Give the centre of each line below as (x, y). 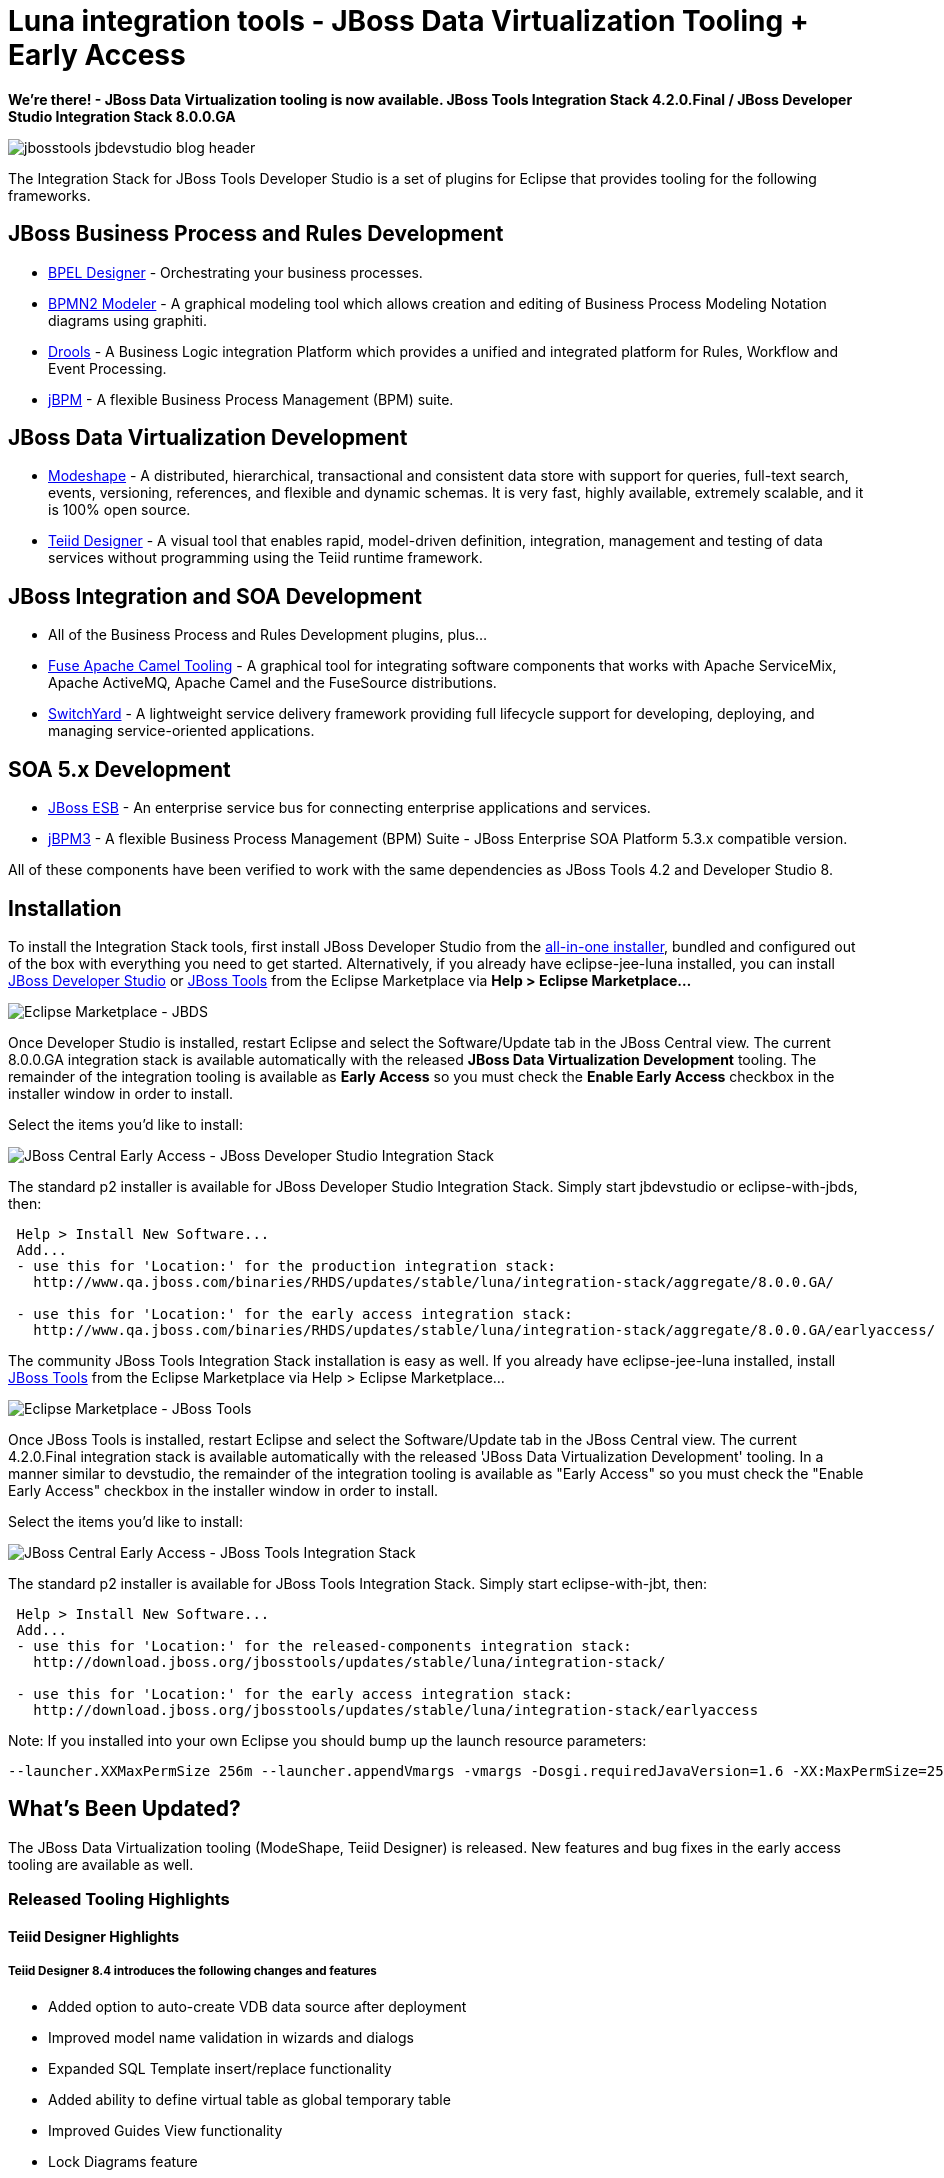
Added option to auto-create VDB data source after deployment (257, 2006)
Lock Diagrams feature (123, 2161)
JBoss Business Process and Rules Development (256, 234)
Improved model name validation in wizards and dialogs (231, 2037)
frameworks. (49, 195)
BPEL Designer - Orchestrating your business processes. (235, 272)
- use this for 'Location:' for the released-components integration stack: (324, 1645)
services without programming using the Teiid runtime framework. (265, 558)
